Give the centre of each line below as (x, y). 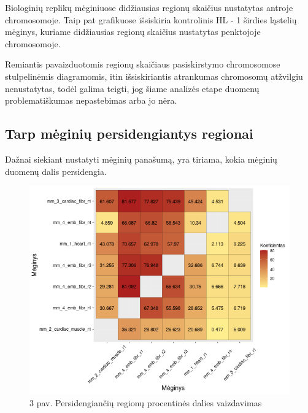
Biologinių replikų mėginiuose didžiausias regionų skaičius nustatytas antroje (149, 7)
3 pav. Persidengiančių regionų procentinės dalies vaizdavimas (146, 402)
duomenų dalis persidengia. (56, 171)
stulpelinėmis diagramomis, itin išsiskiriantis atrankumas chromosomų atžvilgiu (154, 76)
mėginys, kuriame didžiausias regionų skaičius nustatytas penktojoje (133, 32)
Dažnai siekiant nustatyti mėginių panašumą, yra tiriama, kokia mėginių (141, 159)
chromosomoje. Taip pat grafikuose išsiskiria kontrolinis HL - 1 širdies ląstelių (151, 19)
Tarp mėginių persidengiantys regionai (129, 133)
